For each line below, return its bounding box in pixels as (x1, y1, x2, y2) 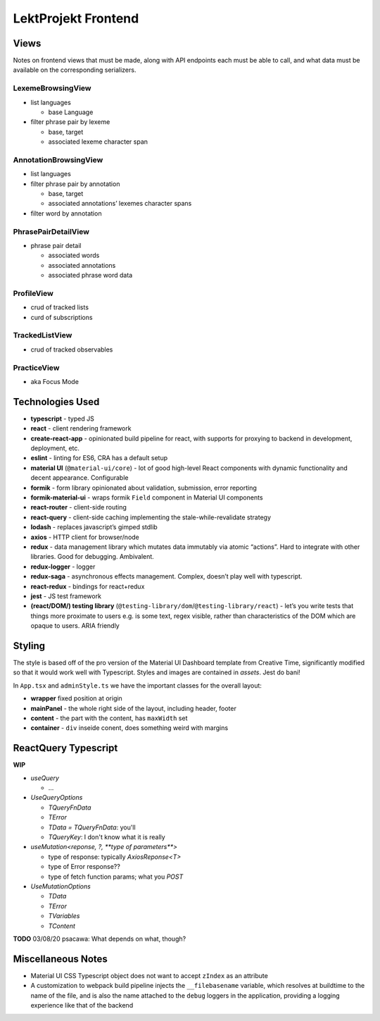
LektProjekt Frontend (13, 11, 139, 26)
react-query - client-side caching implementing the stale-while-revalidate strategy (30, 513, 271, 521)
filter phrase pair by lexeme (30, 118, 110, 126)
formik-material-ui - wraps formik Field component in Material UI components (30, 493, 263, 502)
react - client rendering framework (30, 424, 132, 433)
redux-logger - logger (30, 562, 96, 571)
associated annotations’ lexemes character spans (48, 199, 192, 208)
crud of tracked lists (30, 303, 89, 311)
